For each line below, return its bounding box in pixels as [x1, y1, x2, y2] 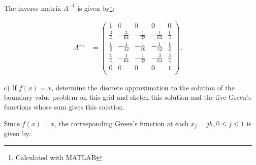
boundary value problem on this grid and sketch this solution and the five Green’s [4, 92, 252, 102]
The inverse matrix [4, 2, 62, 13]
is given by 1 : [77, 1, 115, 13]
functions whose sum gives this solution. [4, 101, 125, 111]
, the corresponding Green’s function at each [54, 118, 189, 128]
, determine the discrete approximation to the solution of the [51, 82, 235, 92]
